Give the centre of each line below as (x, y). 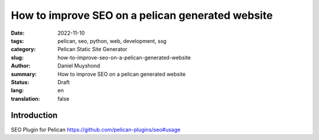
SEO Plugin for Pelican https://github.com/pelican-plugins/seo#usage (96, 129)
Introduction (34, 116)
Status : (20, 82)
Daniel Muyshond (79, 66)
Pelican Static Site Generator (92, 49)
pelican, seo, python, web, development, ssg (112, 41)
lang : (17, 91)
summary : (24, 74)
